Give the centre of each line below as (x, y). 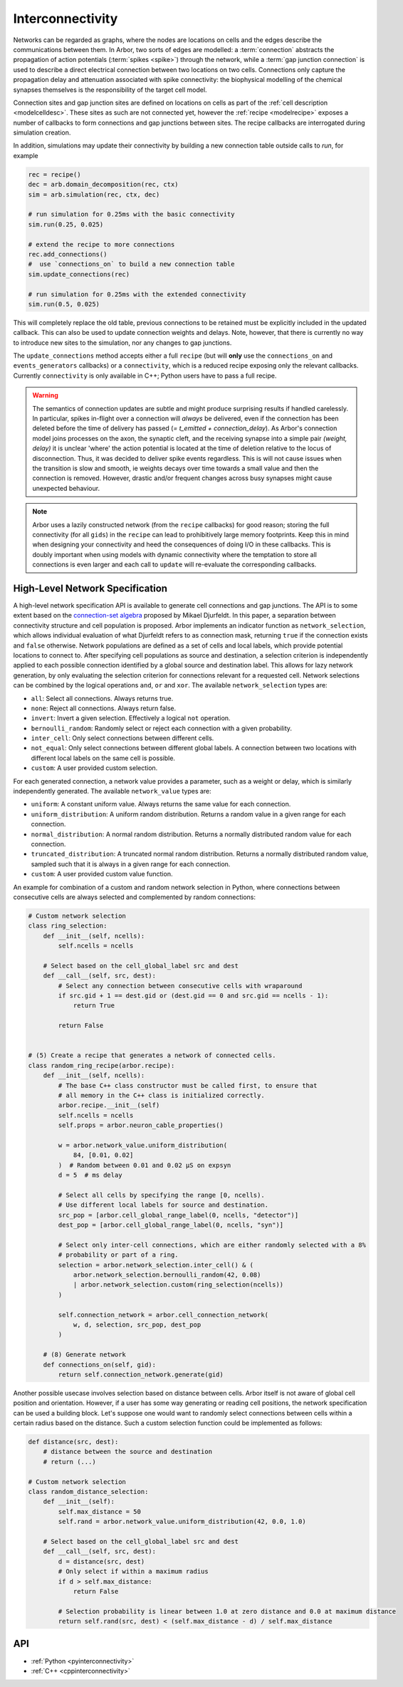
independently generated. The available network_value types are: (112, 791)
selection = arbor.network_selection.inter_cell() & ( (156, 1265)
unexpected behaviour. (66, 488)
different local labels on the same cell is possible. (103, 758)
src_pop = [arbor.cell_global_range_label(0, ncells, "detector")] (178, 1215)
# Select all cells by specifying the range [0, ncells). (161, 1195)
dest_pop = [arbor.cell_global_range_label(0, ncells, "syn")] (171, 1225)
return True (94, 1006)
